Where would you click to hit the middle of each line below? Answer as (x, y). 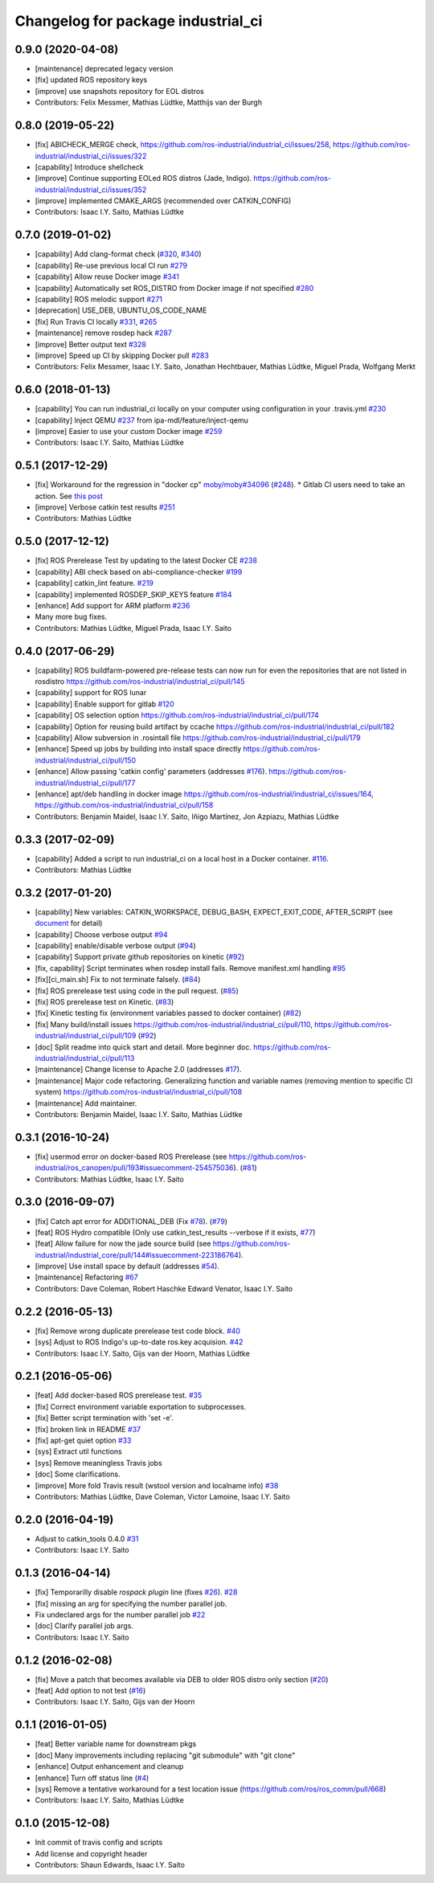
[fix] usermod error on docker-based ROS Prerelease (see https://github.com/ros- (171, 1156)
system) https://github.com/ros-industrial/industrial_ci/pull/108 (139, 1092)
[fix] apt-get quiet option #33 (83, 1441)
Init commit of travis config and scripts (99, 1842)
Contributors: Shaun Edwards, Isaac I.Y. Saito (110, 1865)
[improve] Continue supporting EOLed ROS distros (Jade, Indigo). (143, 178)
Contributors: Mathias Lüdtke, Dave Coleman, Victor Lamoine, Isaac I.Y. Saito (163, 1496)
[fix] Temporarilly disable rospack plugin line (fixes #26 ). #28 (136, 1592)
